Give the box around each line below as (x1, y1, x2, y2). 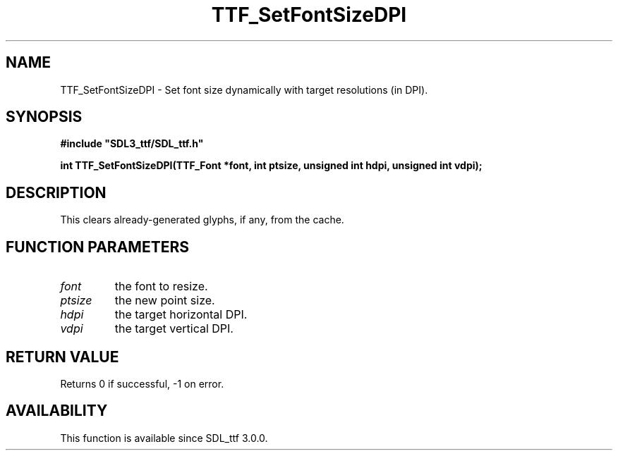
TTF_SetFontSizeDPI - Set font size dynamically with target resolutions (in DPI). (60, 83, 428, 96)
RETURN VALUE (6, 347, 119, 366)
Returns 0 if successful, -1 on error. (60, 377, 224, 390)
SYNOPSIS (6, 108, 83, 126)
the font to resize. (114, 279, 208, 294)
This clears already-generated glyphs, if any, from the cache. (60, 214, 344, 226)
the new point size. (114, 293, 215, 308)
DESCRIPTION (6, 183, 107, 202)
